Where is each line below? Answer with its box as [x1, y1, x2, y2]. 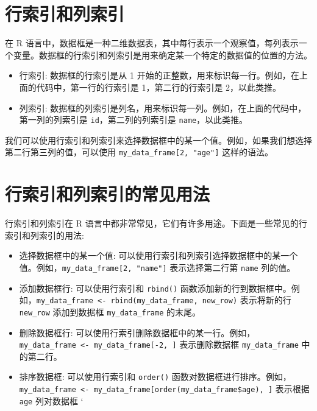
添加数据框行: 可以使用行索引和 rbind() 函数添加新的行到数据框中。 [19, 281, 291, 294]
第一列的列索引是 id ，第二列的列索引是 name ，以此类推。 [19, 113, 248, 126]
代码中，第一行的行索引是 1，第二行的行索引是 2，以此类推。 [36, 80, 282, 93]
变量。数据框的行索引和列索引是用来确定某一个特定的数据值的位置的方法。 [13, 48, 312, 61]
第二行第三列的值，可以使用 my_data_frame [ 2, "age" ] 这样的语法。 [5, 146, 274, 158]
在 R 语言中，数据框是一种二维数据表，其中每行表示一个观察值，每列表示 [5, 37, 299, 49]
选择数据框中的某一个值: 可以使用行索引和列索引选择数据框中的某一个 [19, 249, 298, 262]
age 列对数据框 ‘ [19, 394, 84, 407]
